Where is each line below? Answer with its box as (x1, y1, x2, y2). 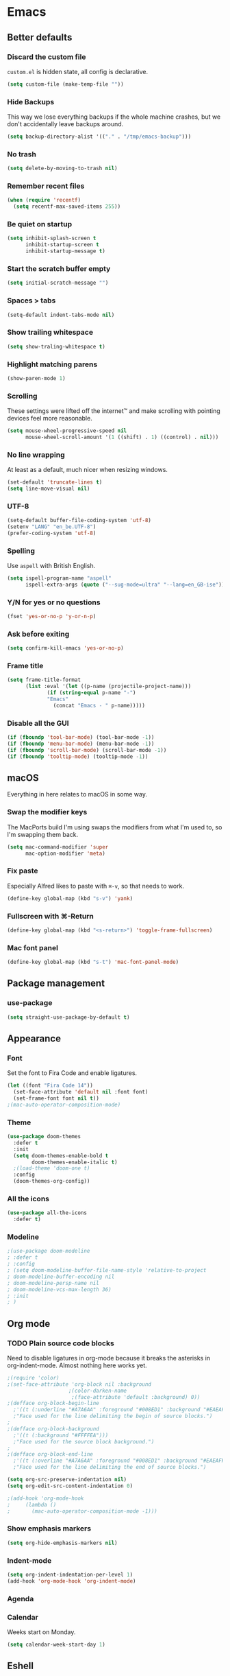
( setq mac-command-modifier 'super (7, 843, 109, 851)
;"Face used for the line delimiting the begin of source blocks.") (13, 1413, 213, 1420)
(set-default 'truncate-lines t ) (7, 479, 103, 486)
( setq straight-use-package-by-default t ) (7, 1013, 130, 1021)
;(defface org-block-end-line (7, 1451, 94, 1458)
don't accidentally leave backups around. (7, 120, 124, 128)
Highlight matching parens (7, 359, 98, 369)
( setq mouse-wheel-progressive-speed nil (7, 427, 127, 434)
